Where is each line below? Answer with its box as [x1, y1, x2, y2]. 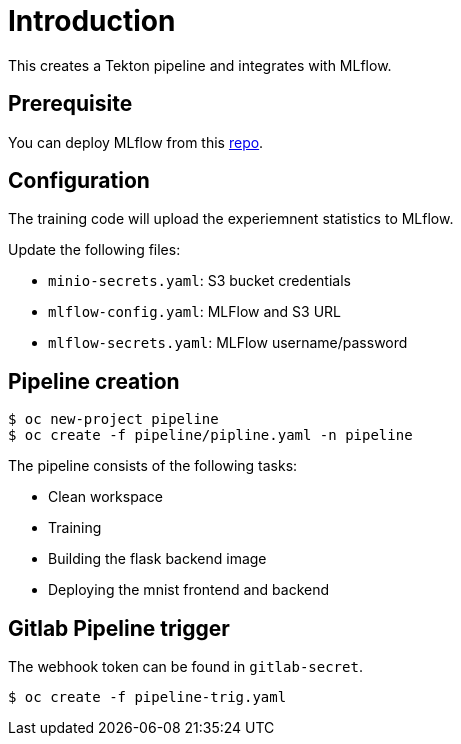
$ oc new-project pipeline [8, 411, 219, 428]
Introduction [8, 4, 176, 38]
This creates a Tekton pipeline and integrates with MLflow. [8, 56, 392, 74]
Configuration [8, 168, 150, 194]
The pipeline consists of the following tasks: [8, 457, 298, 475]
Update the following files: [8, 241, 181, 259]
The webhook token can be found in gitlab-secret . [8, 658, 363, 676]
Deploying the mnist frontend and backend [48, 581, 330, 599]
